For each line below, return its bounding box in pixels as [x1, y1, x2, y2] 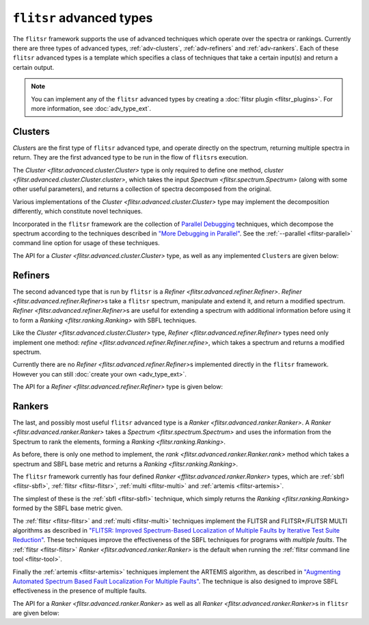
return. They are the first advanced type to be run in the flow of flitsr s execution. [12, 153, 249, 162]
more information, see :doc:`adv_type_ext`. [31, 104, 152, 112]
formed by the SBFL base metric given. [12, 504, 123, 513]
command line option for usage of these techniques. [12, 239, 160, 247]
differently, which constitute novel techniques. [12, 207, 143, 216]
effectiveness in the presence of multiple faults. [12, 587, 147, 595]
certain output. [12, 63, 55, 71]
